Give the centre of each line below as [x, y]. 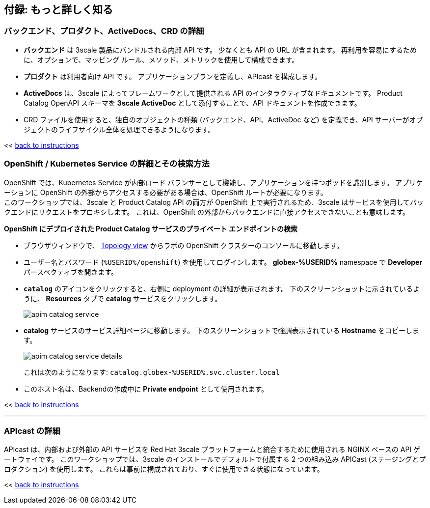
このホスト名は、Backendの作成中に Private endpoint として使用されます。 [146, 389]
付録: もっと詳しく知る [58, 10]
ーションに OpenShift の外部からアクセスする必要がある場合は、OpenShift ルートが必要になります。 [166, 192]
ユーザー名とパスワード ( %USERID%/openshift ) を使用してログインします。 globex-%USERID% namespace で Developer [223, 262]
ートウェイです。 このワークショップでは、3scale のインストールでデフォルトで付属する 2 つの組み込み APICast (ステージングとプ [215, 459]
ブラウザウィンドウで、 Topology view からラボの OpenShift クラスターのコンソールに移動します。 [184, 245]
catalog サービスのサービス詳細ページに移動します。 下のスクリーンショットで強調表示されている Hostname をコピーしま [221, 330]
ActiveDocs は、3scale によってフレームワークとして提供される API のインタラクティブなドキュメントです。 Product [213, 93]
